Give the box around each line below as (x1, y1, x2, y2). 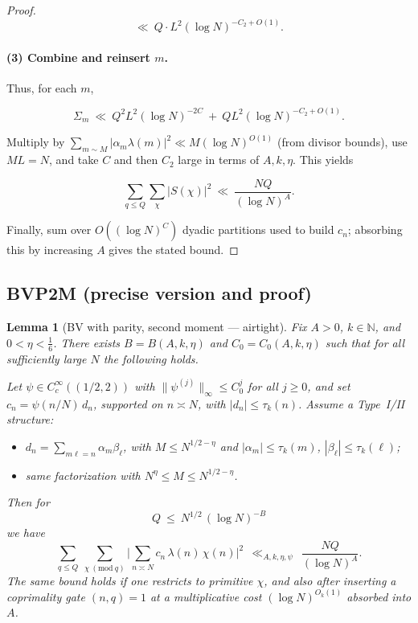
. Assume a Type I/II (298, 395, 405, 412)
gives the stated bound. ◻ (109, 241, 239, 258)
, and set (307, 377, 350, 394)
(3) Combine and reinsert (6, 48, 150, 65)
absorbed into (346, 588, 412, 605)
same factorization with (25, 466, 141, 483)
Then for (6, 494, 50, 510)
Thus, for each (6, 79, 77, 96)
